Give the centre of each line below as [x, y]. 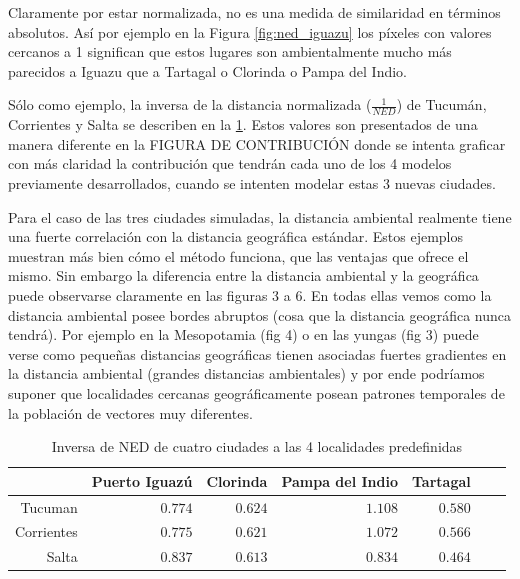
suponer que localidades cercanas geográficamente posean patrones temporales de [256, 392]
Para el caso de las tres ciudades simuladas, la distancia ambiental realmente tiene [260, 216]
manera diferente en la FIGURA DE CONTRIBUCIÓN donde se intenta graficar [257, 143]
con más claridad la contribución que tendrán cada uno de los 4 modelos [230, 163]
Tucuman [49, 506]
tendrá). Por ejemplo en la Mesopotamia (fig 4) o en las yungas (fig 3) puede [243, 334]
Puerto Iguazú [142, 480]
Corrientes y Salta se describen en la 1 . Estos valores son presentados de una [243, 124]
